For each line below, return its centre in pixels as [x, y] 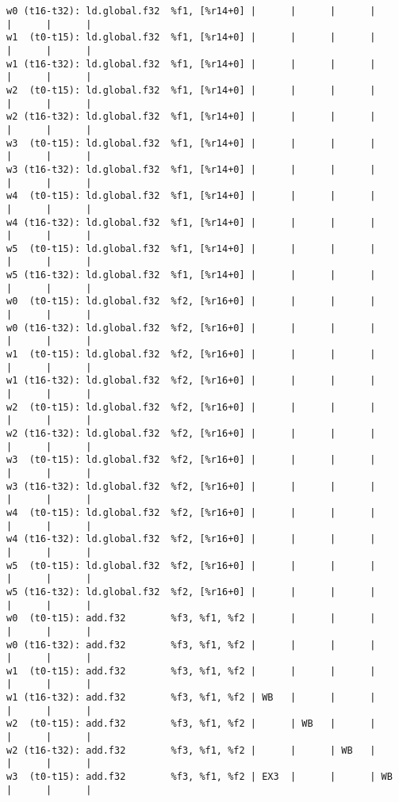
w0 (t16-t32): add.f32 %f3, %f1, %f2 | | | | [191, 645]
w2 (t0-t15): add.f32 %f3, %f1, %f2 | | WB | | [191, 724]
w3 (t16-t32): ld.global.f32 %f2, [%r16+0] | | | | [191, 486]
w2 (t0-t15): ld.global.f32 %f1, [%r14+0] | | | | [191, 90]
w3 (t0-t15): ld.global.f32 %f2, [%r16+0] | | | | [191, 460]
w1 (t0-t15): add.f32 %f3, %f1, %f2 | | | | [191, 671]
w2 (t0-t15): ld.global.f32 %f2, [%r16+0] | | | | [191, 407]
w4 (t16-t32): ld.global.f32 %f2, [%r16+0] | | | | [191, 539]
